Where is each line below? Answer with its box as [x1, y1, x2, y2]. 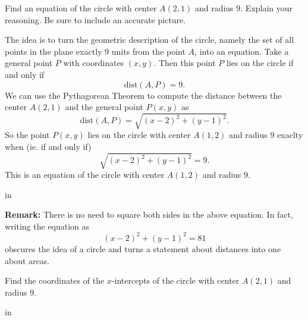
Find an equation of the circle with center [5, 2, 157, 14]
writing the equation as [5, 219, 90, 232]
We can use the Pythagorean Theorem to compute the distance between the [5, 89, 282, 101]
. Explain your [240, 2, 293, 14]
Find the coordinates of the [5, 274, 105, 287]
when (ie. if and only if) [5, 140, 92, 152]
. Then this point [153, 57, 216, 69]
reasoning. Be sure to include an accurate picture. [5, 13, 186, 26]
